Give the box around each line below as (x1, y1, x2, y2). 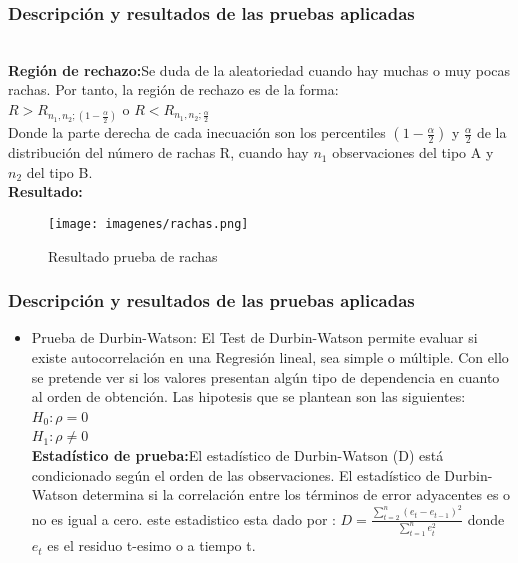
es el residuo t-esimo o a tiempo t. (47, 535, 256, 556)
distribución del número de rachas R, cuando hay (8, 142, 309, 163)
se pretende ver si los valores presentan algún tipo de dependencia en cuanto (31, 366, 500, 387)
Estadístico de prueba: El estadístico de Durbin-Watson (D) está (31, 445, 444, 465)
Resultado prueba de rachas (48, 245, 218, 266)
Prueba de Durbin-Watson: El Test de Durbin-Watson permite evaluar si (31, 327, 478, 348)
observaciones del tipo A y (332, 142, 494, 163)
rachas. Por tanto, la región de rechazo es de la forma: (8, 79, 339, 100)
